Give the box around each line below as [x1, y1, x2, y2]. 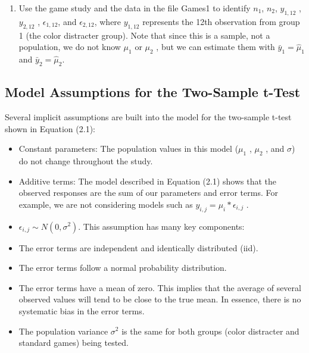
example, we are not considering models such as [18, 198, 193, 210]
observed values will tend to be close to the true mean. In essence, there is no [18, 293, 301, 305]
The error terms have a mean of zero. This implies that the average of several [18, 281, 301, 293]
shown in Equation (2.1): [5, 122, 95, 135]
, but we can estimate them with [156, 40, 275, 53]
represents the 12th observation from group [142, 15, 300, 27]
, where [94, 15, 121, 27]
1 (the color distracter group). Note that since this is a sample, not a [18, 29, 270, 41]
